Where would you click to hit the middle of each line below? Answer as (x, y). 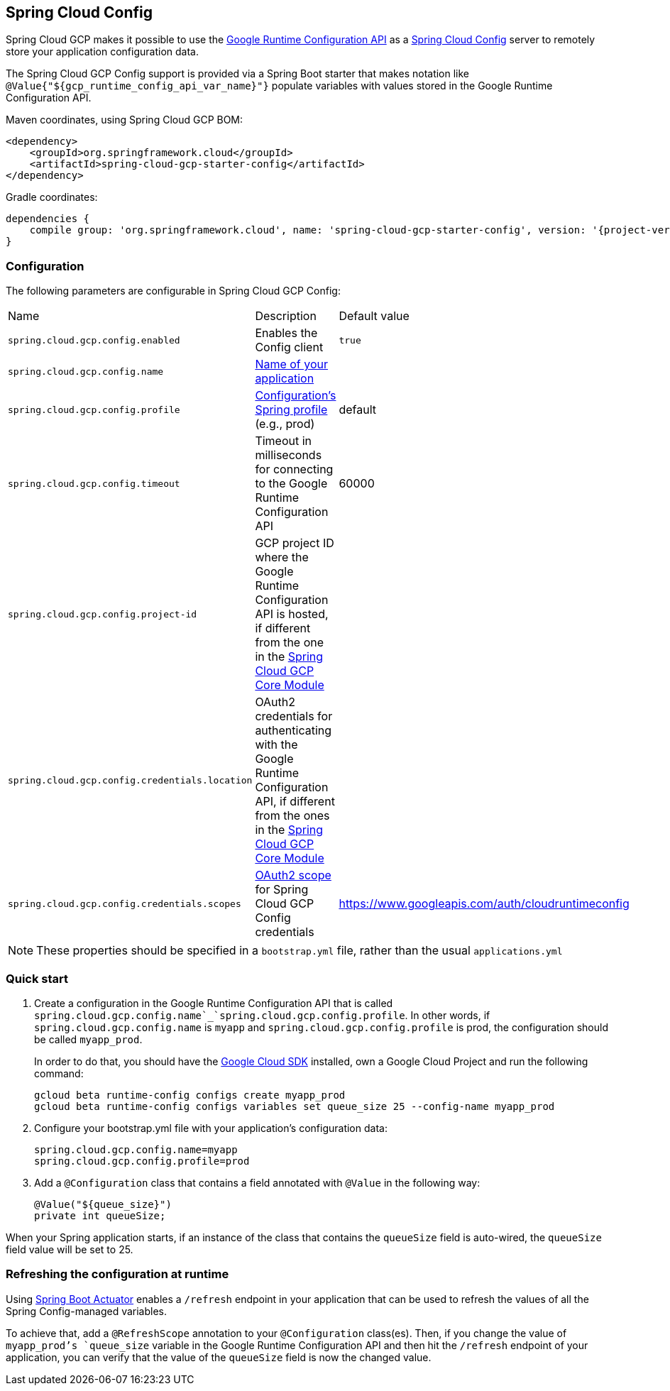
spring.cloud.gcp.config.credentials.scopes (125, 903)
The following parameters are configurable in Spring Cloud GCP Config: (173, 291)
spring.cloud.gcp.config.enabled (94, 340)
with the (276, 745)
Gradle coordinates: (52, 197)
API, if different (295, 802)
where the (282, 557)
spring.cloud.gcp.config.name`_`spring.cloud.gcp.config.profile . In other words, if (262, 1015)
